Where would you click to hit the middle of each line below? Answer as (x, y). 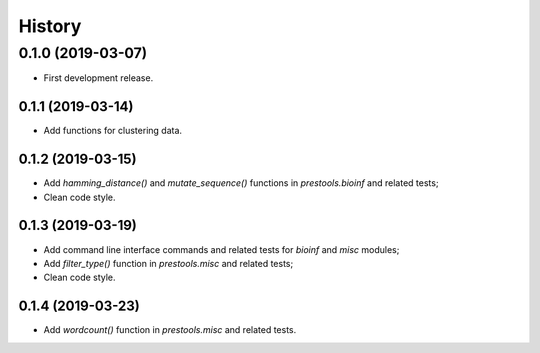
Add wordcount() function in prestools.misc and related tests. (170, 330)
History (50, 26)
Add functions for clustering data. (113, 131)
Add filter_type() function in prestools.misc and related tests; (168, 263)
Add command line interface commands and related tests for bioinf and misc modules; (221, 249)
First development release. (98, 78)
